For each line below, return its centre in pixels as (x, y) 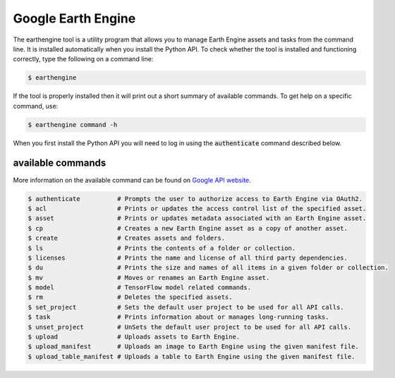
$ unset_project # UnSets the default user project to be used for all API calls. (190, 327)
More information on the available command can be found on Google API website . (132, 180)
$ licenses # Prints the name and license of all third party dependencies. (188, 258)
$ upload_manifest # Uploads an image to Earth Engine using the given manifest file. (193, 347)
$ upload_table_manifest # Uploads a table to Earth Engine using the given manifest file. (192, 356)
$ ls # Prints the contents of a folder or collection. (162, 248)
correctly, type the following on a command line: (83, 59)
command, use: (36, 106)
